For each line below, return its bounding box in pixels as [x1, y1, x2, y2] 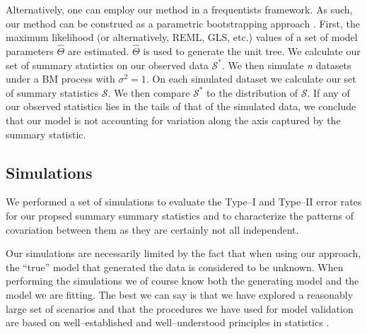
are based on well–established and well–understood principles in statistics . [6, 315, 330, 330]
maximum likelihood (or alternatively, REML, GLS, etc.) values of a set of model [6, 30, 358, 44]
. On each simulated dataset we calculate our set [146, 71, 356, 86]
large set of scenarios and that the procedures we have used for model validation [6, 301, 354, 316]
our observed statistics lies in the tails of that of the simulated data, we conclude [6, 99, 356, 114]
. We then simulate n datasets [221, 57, 351, 72]
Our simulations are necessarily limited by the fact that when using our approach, [6, 246, 361, 261]
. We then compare [107, 85, 190, 100]
